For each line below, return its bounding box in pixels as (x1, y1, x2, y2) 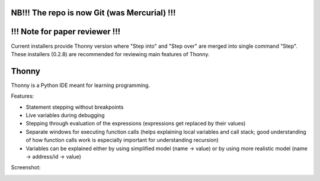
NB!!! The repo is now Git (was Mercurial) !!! (11, 8, 176, 18)
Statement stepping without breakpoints (25, 104, 124, 111)
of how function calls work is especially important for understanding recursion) (25, 137, 219, 144)
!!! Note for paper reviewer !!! (11, 27, 121, 37)
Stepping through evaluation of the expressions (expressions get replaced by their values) (25, 120, 246, 127)
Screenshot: (11, 164, 41, 171)
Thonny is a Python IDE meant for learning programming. (11, 82, 151, 89)
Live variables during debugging (25, 112, 105, 118)
